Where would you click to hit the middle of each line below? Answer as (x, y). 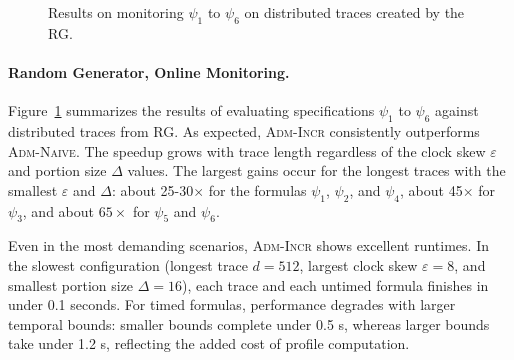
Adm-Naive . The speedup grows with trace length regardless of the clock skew (247, 150)
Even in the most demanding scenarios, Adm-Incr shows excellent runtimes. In (248, 245)
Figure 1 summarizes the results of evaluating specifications (191, 110)
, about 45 (431, 189)
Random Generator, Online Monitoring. (149, 71)
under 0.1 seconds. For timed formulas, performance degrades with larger (232, 304)
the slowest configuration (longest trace (128, 264)
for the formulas (257, 189)
